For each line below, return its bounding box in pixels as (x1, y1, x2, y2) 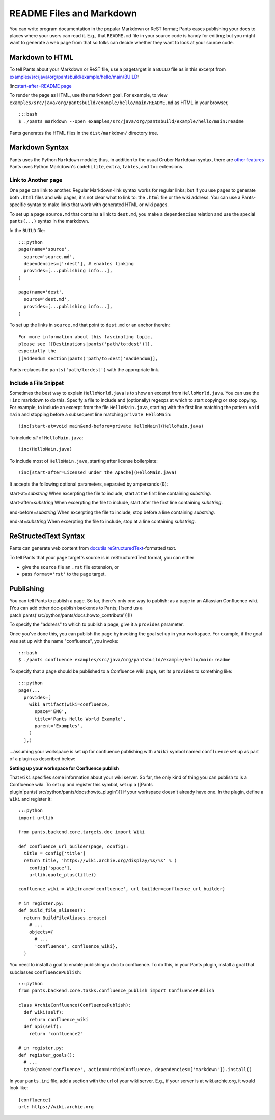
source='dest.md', (23, 296, 70, 302)
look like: (9, 1085, 29, 1091)
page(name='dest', (18, 289, 65, 295)
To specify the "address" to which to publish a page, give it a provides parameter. (9, 621, 184, 627)
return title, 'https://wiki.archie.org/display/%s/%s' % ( (23, 857, 177, 863)
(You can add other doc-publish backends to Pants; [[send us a (9, 605, 143, 611)
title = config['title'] (23, 851, 86, 856)
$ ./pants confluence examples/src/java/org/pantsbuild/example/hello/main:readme (18, 657, 231, 663)
